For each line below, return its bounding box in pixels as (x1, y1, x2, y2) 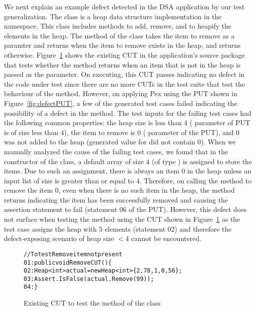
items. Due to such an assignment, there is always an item (4, 166, 180, 176)
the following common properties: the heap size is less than (4, 117, 182, 128)
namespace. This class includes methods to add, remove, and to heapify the (4, 21, 231, 31)
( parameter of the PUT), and (143, 127, 234, 137)
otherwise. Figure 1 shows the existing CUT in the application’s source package (4, 49, 245, 60)
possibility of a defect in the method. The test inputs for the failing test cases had (4, 107, 252, 118)
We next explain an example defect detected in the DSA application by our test (4, 1, 245, 11)
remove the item (4, 185, 53, 195)
